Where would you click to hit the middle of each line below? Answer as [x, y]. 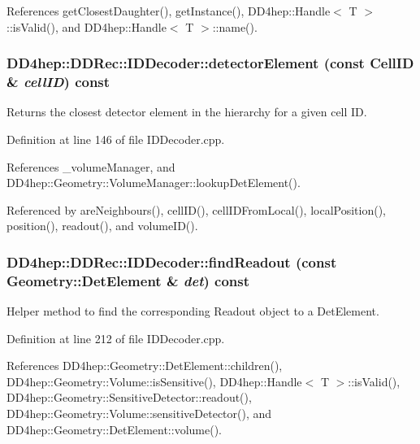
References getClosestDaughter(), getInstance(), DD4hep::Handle [169, 11]
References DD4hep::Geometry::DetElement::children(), [145, 366]
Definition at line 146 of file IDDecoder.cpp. [116, 139]
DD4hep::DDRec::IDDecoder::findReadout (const [172, 261]
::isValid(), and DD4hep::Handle [87, 26]
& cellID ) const [58, 82]
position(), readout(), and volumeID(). [102, 226]
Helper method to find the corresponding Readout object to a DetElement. [193, 311]
